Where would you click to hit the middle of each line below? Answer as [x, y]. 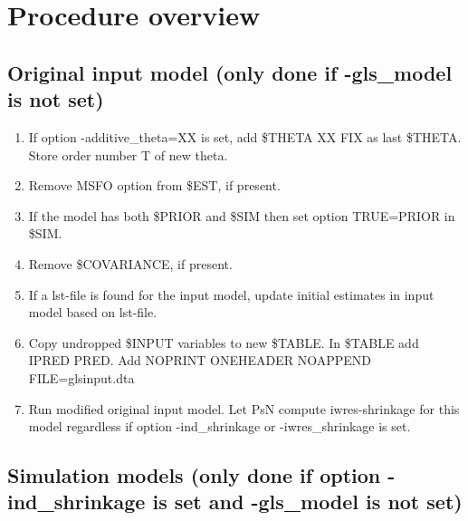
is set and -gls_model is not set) [307, 502]
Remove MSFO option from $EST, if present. [154, 185]
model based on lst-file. [93, 312]
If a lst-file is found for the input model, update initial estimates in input [231, 294]
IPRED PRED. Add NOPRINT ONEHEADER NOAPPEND [200, 360]
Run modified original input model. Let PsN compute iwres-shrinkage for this [244, 408]
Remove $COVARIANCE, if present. [130, 263]
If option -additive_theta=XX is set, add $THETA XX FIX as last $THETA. [245, 136]
